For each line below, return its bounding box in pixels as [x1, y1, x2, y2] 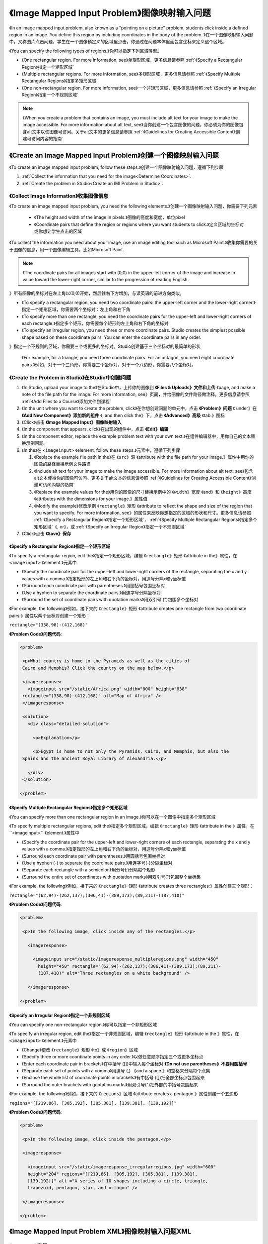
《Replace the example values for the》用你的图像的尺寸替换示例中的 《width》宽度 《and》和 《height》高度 [34, 489, 252, 495]
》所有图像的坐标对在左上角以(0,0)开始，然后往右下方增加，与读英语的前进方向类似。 [9, 290, 185, 296]
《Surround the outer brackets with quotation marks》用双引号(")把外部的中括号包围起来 [21, 1081, 198, 1087]
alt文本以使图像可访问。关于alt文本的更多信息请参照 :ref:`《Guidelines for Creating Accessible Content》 [26, 128, 236, 134]
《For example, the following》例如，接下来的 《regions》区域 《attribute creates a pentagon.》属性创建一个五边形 [9, 1091, 238, 1097]
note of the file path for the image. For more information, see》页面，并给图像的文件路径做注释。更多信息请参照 [21, 391, 250, 398]
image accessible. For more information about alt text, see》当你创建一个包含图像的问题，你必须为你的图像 [22, 122, 239, 128]
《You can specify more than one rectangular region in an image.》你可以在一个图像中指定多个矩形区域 [9, 814, 216, 820]
